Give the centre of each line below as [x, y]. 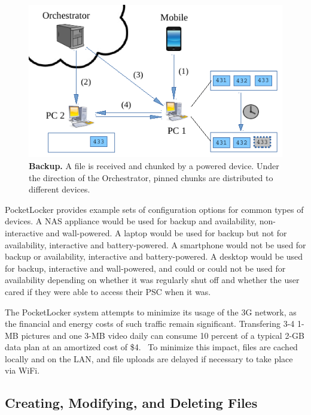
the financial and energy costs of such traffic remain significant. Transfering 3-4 [150, 324]
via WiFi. [22, 370]
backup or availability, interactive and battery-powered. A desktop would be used [154, 256]
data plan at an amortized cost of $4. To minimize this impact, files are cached [151, 347]
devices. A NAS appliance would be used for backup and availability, [131, 221]
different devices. [60, 189]
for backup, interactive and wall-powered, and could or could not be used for [145, 268]
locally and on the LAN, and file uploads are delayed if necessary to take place [149, 358]
